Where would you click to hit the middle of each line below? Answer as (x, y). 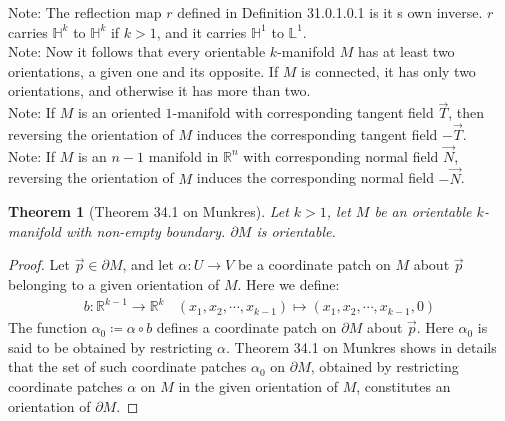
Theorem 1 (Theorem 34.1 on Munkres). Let (148, 211)
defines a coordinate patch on (246, 327)
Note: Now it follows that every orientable (137, 51)
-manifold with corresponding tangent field (303, 112)
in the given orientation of (258, 385)
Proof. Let (39, 264)
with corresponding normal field (341, 155)
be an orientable (423, 211)
